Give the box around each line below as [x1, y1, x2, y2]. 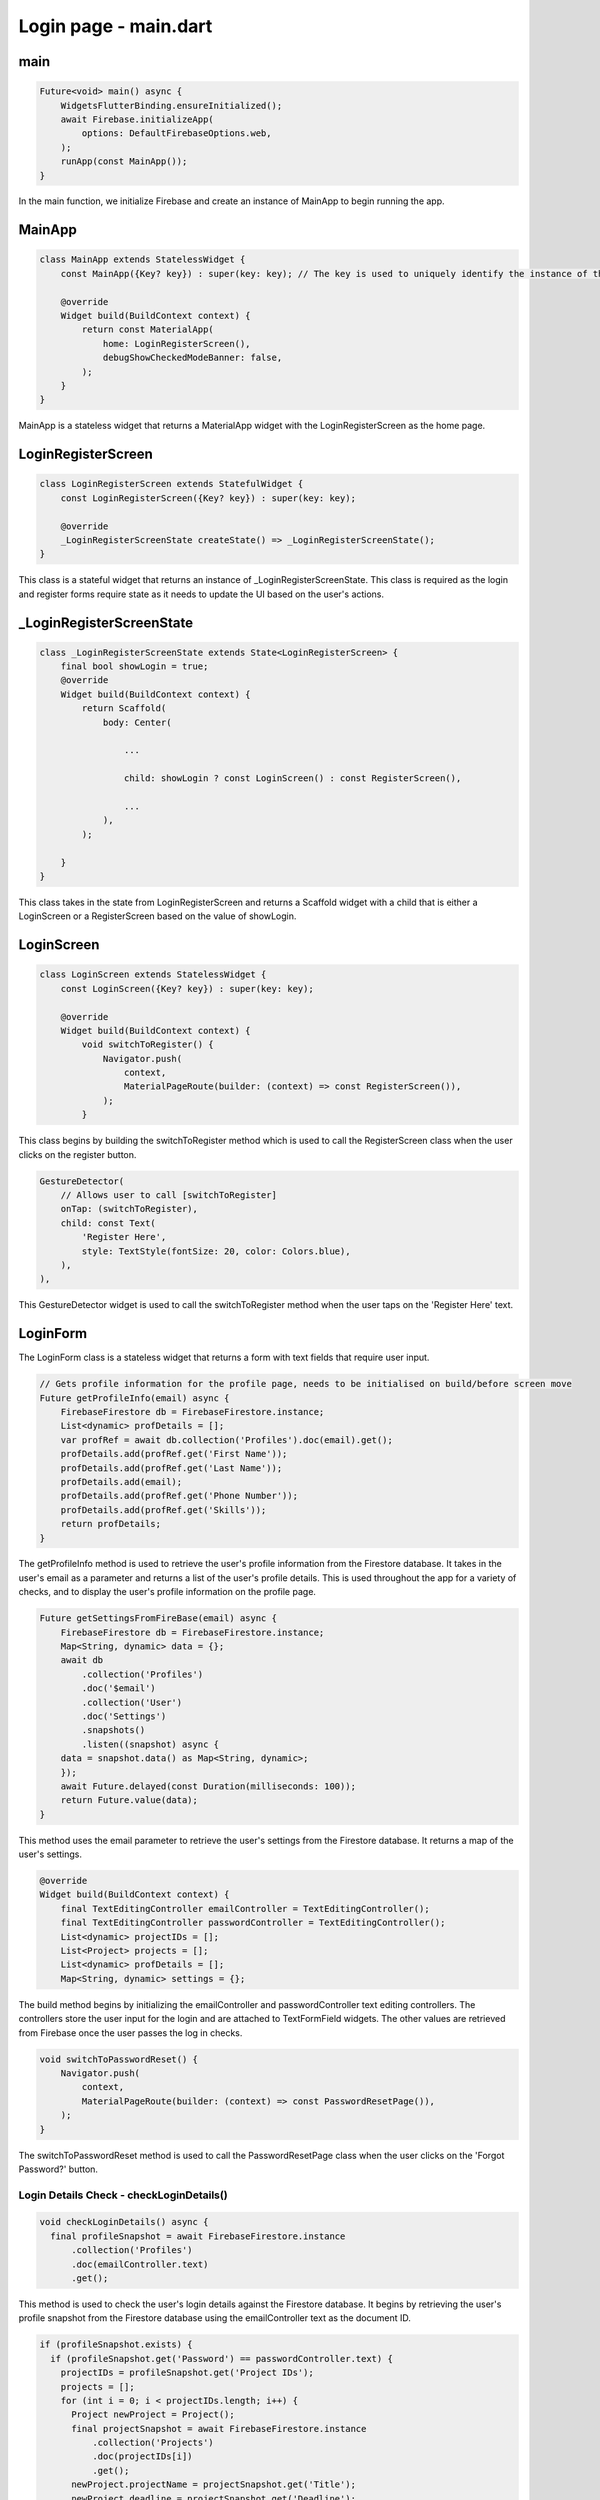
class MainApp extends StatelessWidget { [39, 254, 246, 265]
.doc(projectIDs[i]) [91, 2451, 194, 2462]
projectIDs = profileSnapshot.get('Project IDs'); [60, 2367, 314, 2379]
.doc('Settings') [81, 1710, 167, 1722]
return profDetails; [60, 1518, 162, 1530]
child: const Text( [60, 1217, 157, 1229]
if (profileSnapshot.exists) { [39, 2339, 194, 2350]
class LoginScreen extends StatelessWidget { [39, 969, 267, 980]
